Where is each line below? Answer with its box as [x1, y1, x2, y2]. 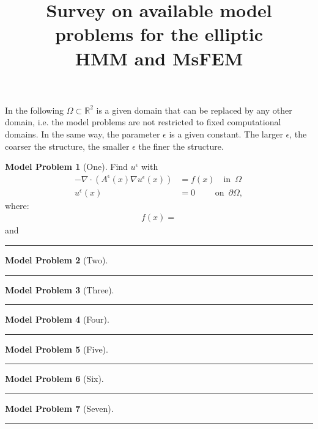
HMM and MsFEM [75, 45, 243, 70]
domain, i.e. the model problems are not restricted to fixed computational [5, 116, 281, 128]
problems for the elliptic [54, 21, 264, 46]
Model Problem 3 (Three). [5, 283, 114, 296]
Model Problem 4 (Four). [5, 313, 109, 326]
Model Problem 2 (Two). [5, 254, 108, 266]
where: [5, 199, 29, 211]
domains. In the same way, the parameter [5, 127, 160, 140]
